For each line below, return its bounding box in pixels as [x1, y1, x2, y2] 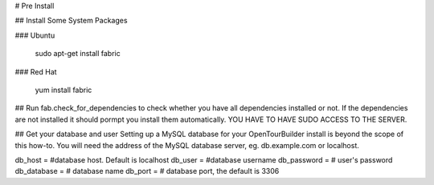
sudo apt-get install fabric [35, 49, 121, 58]
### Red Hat [14, 66, 57, 76]
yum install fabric [35, 85, 92, 95]
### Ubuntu [14, 30, 55, 40]
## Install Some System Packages [14, 16, 128, 26]
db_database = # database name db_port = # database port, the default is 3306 [14, 167, 280, 176]
